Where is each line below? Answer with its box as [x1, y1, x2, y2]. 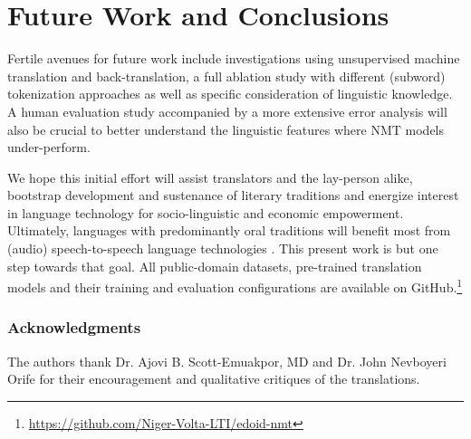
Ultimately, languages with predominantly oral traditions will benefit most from [7, 221, 451, 240]
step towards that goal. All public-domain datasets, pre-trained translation [7, 256, 422, 275]
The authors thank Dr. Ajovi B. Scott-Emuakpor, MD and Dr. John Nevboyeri [7, 351, 447, 370]
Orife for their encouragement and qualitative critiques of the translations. [7, 369, 420, 388]
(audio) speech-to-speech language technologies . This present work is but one [7, 239, 438, 258]
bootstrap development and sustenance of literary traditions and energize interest [7, 186, 459, 205]
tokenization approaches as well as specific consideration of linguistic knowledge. [7, 84, 453, 103]
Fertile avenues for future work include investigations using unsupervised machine [7, 49, 460, 68]
